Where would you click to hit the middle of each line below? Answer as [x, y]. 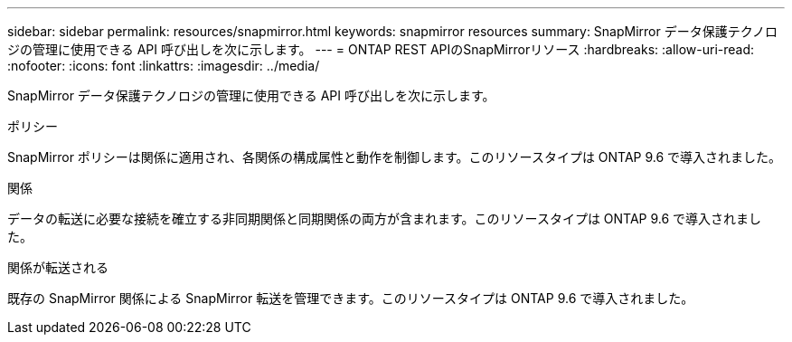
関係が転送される [58, 267]
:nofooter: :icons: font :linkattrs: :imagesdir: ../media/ [164, 66]
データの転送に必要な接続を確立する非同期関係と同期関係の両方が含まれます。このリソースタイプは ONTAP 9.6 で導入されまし [385, 218]
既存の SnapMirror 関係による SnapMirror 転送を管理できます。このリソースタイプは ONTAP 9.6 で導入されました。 [351, 298]
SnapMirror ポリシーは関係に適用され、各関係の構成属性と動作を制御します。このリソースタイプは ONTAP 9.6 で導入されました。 [395, 157]
